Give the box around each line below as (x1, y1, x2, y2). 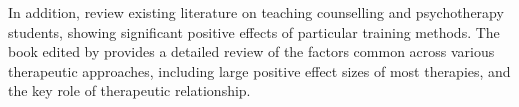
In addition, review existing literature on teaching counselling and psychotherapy (8, 2, 504, 22)
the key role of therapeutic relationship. (8, 80, 251, 101)
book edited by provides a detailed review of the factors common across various (8, 41, 495, 62)
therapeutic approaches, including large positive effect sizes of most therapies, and (8, 60, 511, 81)
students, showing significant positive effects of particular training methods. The (8, 21, 500, 42)
